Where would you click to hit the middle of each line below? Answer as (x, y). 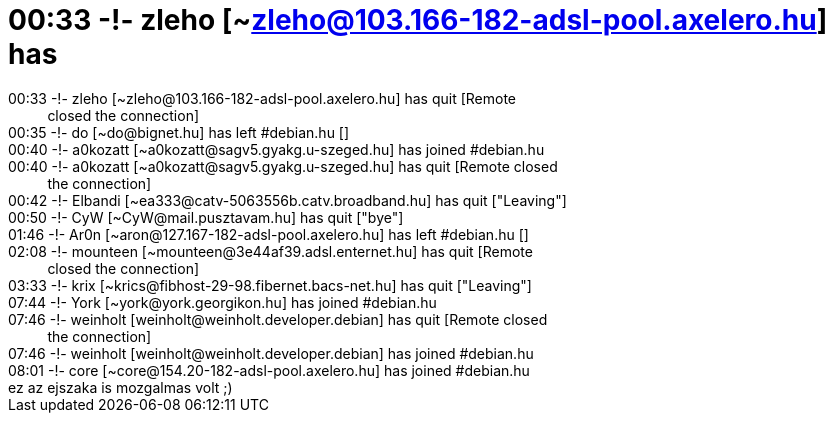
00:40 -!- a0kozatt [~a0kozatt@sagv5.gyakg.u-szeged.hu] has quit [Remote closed (283, 166)
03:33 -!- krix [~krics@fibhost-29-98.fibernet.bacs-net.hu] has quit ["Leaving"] (270, 285)
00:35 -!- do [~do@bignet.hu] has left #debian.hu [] (179, 132)
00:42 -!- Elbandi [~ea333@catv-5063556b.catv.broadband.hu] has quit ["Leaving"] (287, 200)
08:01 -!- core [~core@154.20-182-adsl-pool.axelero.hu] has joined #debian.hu (269, 370)
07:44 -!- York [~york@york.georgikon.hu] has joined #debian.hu (222, 302)
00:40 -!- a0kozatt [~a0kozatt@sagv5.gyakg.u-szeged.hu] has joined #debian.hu (276, 149)
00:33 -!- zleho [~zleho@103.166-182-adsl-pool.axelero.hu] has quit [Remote (262, 98)
